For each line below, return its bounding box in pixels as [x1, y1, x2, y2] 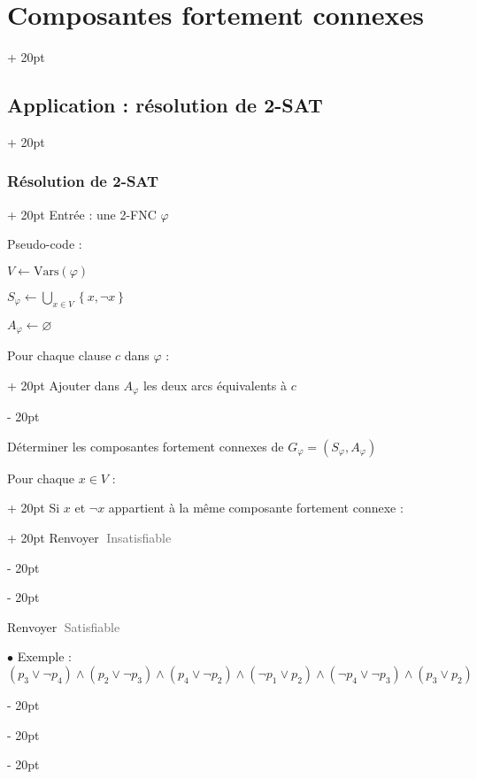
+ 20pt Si [7, 498, 60, 517]
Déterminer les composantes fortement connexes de [7, 436, 284, 455]
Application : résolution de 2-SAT [7, 91, 323, 119]
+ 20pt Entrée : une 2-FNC [7, 204, 157, 223]
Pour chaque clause [7, 346, 112, 365]
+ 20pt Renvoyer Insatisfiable [7, 528, 172, 546]
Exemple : [17, 647, 72, 666]
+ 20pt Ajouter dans [7, 375, 119, 394]
